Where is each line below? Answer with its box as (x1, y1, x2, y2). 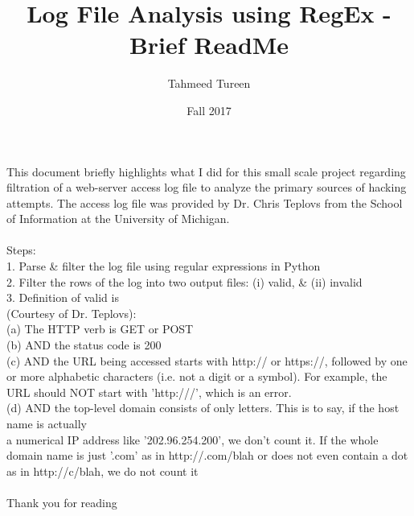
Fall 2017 (187, 101, 232, 118)
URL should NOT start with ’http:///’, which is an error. (6, 383, 292, 400)
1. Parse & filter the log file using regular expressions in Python (6, 258, 321, 275)
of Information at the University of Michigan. (6, 210, 230, 227)
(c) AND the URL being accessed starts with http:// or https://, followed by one (6, 352, 408, 369)
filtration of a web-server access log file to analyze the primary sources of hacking (6, 179, 407, 196)
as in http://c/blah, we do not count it (6, 462, 199, 479)
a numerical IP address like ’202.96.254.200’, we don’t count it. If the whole (6, 431, 379, 448)
